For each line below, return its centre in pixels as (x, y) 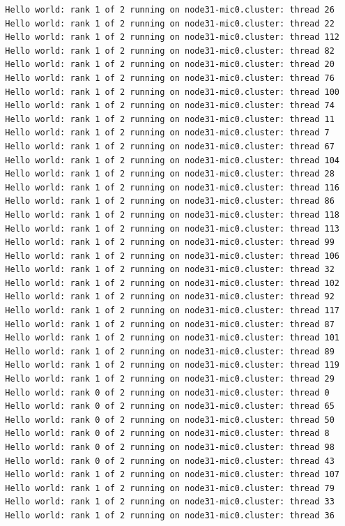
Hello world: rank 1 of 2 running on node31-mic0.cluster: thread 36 (170, 515)
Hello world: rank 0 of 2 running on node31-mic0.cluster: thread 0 (167, 392)
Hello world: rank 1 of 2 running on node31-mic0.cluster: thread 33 (170, 502)
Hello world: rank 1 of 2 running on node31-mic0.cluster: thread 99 (170, 242)
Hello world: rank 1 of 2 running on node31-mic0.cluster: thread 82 (170, 51)
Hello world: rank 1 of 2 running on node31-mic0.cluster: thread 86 (170, 201)
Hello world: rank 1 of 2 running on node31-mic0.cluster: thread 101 (172, 338)
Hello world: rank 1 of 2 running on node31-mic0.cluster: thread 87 (170, 324)
